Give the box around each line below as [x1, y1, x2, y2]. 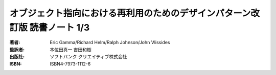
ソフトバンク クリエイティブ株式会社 [50, 54, 127, 60]
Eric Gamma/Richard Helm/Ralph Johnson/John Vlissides [50, 40, 170, 46]
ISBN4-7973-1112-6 [50, 61, 91, 67]
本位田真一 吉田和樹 [50, 46, 91, 53]
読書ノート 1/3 [29, 22, 90, 33]
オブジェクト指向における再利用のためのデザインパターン [9, 8, 251, 19]
